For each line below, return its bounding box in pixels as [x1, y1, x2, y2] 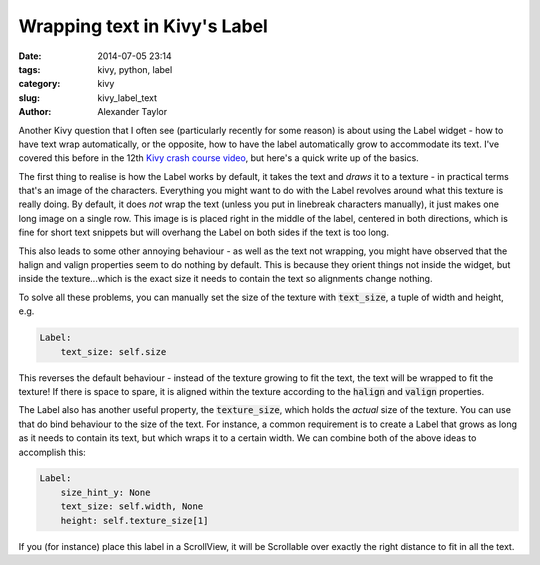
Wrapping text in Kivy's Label [18, 15, 269, 37]
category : [18, 78, 61, 90]
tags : [18, 63, 41, 75]
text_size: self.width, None [60, 501, 204, 512]
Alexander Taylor [97, 106, 168, 118]
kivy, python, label [97, 63, 173, 75]
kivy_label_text [97, 91, 158, 104]
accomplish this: [18, 446, 87, 458]
